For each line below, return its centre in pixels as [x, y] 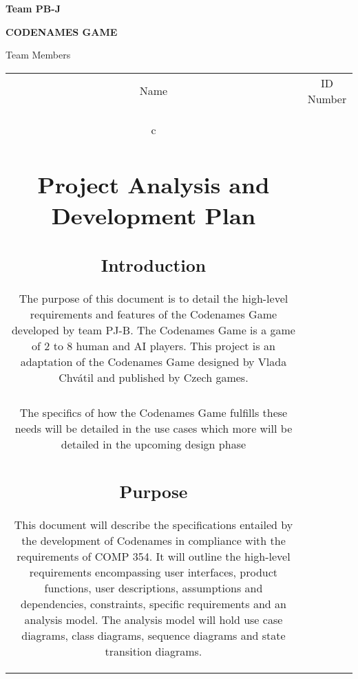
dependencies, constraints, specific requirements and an [154, 603]
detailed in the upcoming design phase [154, 444]
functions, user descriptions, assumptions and [154, 588]
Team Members [38, 55]
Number [327, 98]
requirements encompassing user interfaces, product [154, 572]
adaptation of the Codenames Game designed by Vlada [154, 362]
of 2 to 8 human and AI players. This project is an [154, 346]
